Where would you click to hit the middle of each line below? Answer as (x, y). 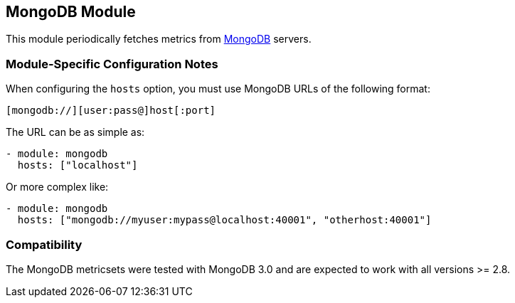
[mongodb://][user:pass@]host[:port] (111, 111)
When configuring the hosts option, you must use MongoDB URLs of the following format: (218, 89)
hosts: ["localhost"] (78, 165)
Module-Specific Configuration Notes (112, 64)
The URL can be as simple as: (75, 132)
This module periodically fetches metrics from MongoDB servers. (159, 39)
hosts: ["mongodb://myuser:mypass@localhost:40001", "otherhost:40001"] (224, 220)
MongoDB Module (71, 12)
